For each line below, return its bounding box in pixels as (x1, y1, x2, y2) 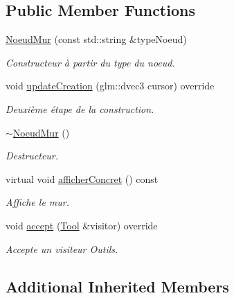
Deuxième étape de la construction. (6, 101, 154, 116)
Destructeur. (6, 148, 59, 163)
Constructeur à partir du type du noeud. (6, 55, 175, 69)
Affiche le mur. (6, 195, 70, 209)
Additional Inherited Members (6, 275, 229, 297)
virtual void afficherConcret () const (6, 171, 159, 186)
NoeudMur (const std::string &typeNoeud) (6, 32, 187, 46)
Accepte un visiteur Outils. (6, 241, 118, 256)
